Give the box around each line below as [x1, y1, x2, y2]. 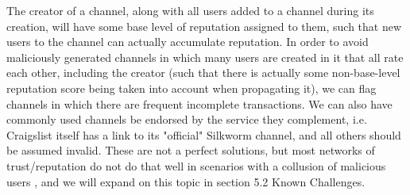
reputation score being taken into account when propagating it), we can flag [6, 79, 377, 96]
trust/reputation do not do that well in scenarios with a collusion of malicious [6, 157, 386, 174]
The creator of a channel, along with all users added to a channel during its [6, 2, 374, 18]
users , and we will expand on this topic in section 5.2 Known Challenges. [6, 173, 366, 189]
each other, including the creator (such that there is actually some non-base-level [6, 64, 400, 81]
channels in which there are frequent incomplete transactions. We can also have [6, 95, 393, 112]
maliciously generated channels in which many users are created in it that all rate [6, 48, 404, 65]
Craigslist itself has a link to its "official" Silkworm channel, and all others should [6, 126, 401, 143]
